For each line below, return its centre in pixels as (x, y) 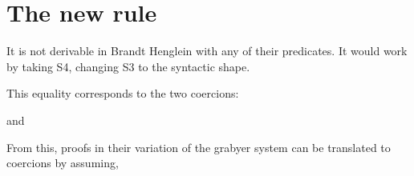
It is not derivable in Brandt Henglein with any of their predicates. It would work (207, 51)
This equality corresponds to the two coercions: (123, 93)
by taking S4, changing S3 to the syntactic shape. (128, 66)
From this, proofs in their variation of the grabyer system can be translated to (199, 147)
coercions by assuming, (63, 163)
